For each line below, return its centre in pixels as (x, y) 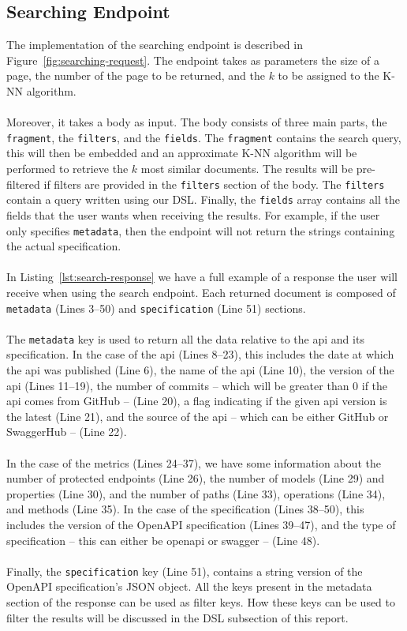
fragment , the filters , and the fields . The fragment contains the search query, (204, 137)
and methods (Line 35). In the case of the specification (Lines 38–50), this (185, 509)
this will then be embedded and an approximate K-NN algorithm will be (182, 153)
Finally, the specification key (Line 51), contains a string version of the (185, 571)
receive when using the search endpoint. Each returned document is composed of (201, 292)
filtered (23, 184)
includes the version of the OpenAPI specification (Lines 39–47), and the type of (201, 524)
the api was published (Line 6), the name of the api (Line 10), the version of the (200, 370)
